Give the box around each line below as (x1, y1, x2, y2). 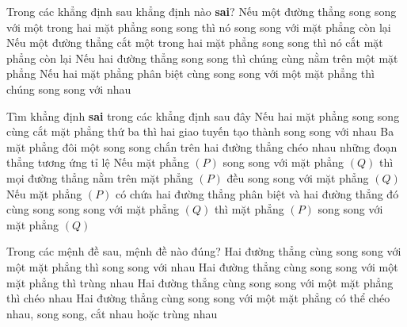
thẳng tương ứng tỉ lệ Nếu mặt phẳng (6, 154, 189, 171)
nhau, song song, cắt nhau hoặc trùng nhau (6, 305, 218, 321)
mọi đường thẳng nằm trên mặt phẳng (6, 169, 193, 186)
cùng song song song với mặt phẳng (6, 201, 180, 217)
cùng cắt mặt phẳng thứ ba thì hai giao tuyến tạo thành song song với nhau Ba (6, 123, 394, 140)
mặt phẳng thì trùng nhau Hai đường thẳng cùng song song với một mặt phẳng (6, 274, 394, 290)
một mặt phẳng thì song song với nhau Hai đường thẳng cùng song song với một (6, 258, 398, 275)
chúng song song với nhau (6, 80, 131, 97)
